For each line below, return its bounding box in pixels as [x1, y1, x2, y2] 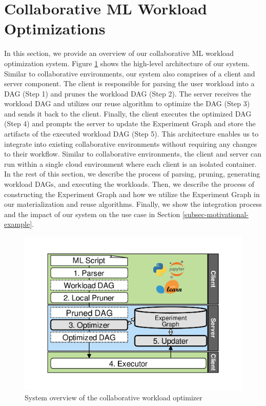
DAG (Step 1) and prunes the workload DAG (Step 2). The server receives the [4, 88, 251, 99]
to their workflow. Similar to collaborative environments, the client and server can [4, 148, 262, 159]
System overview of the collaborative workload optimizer [25, 392, 202, 403]
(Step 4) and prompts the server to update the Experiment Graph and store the [4, 118, 256, 129]
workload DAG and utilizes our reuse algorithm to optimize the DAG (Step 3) [4, 98, 250, 109]
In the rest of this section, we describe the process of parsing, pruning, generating [4, 168, 260, 179]
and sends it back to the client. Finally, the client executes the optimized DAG [4, 108, 252, 119]
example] [4, 219, 32, 229]
